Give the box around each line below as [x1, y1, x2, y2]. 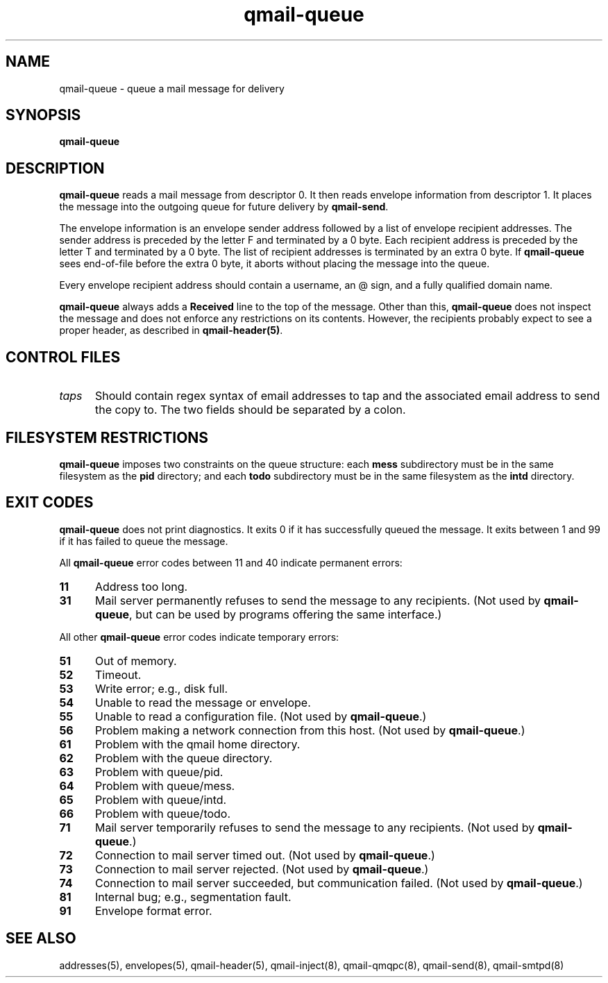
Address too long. [94, 579, 188, 594]
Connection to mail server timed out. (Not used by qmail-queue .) [94, 848, 435, 862]
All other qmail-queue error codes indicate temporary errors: [59, 630, 339, 643]
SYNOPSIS [6, 106, 81, 124]
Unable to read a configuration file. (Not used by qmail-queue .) [94, 709, 427, 723]
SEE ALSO [6, 930, 76, 948]
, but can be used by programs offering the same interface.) [129, 607, 442, 621]
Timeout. [94, 667, 142, 682]
